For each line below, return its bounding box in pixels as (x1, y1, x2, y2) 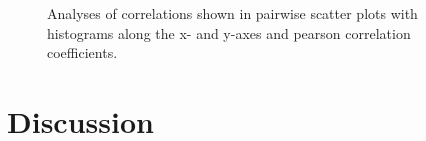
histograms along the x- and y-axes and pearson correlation (47, 22, 411, 43)
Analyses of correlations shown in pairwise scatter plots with (47, 3, 418, 23)
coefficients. (47, 42, 118, 63)
